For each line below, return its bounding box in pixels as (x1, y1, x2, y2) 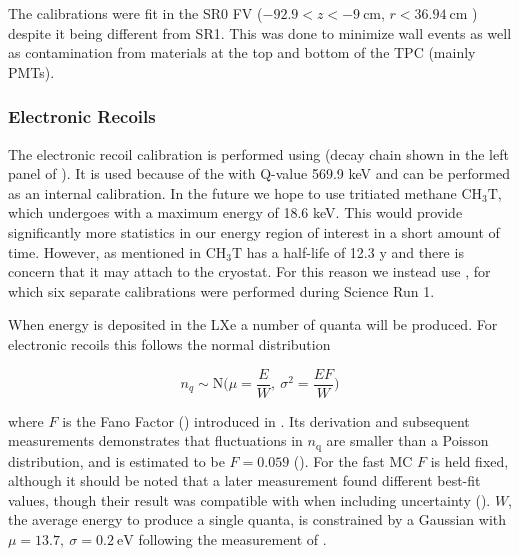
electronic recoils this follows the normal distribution (8, 333, 331, 354)
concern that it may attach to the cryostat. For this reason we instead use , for (8, 261, 491, 282)
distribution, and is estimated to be (8, 450, 225, 471)
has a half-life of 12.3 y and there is (246, 241, 464, 262)
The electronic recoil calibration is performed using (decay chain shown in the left (8, 143, 509, 164)
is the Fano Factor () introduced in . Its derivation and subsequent (62, 410, 470, 431)
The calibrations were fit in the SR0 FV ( (8, 3, 263, 23)
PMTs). (8, 61, 55, 82)
